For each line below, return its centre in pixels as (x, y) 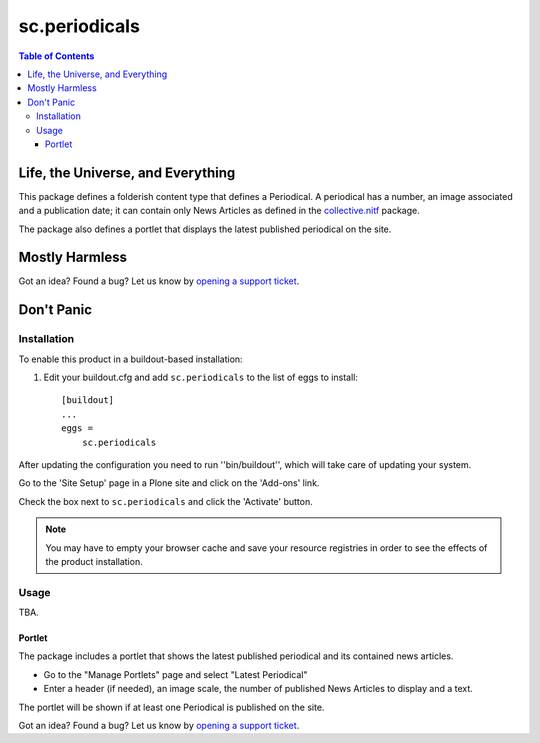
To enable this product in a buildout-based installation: (131, 359)
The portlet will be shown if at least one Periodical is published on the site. (171, 707)
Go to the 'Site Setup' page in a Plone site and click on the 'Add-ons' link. (169, 483)
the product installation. (94, 561)
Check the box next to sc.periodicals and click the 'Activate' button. (166, 501)
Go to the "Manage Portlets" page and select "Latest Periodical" (175, 674)
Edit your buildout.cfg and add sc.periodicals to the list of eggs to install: (201, 377)
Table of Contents (56, 56)
